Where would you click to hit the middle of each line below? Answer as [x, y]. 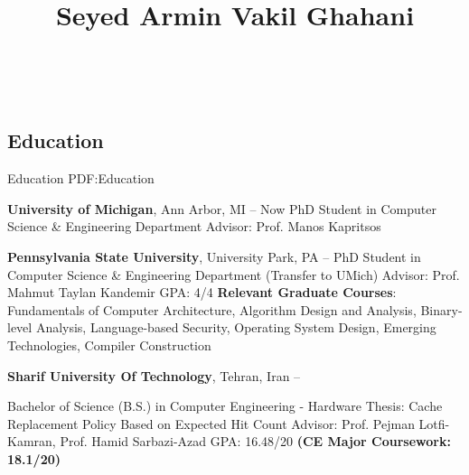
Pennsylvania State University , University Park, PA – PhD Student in [214, 256]
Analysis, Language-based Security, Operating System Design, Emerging [236, 327]
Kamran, [32, 441]
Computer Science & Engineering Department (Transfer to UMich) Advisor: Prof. [234, 274]
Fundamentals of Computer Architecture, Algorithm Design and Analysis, [212, 309]
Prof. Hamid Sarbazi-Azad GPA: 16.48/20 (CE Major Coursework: [255, 441]
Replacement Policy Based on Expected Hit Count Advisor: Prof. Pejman [211, 423]
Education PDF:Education [81, 178]
